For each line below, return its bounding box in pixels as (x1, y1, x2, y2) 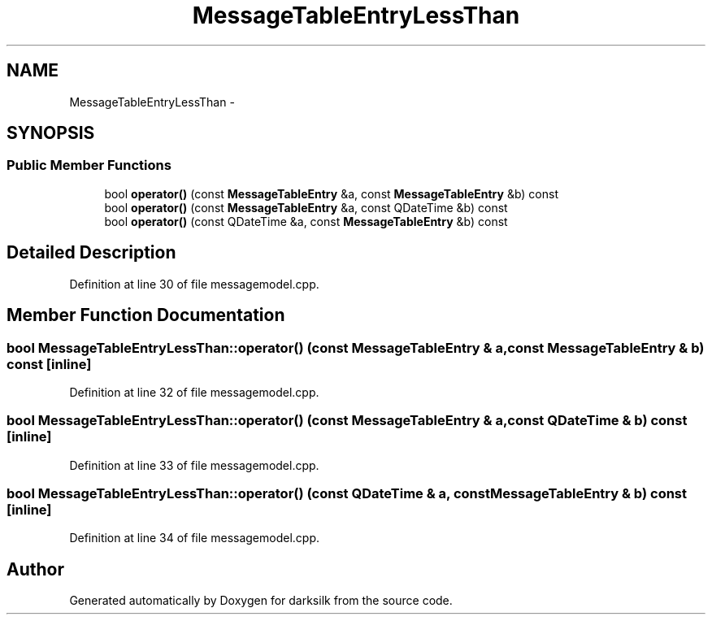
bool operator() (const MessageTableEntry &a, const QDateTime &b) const (104, 200, 508, 215)
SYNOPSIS (7, 123, 95, 144)
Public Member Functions (7, 157, 171, 174)
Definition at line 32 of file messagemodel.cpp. (69, 384, 319, 399)
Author (7, 558, 64, 580)
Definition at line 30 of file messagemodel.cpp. (69, 276, 319, 291)
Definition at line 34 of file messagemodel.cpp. (69, 531, 320, 545)
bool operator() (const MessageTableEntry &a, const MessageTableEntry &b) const (104, 186, 558, 201)
